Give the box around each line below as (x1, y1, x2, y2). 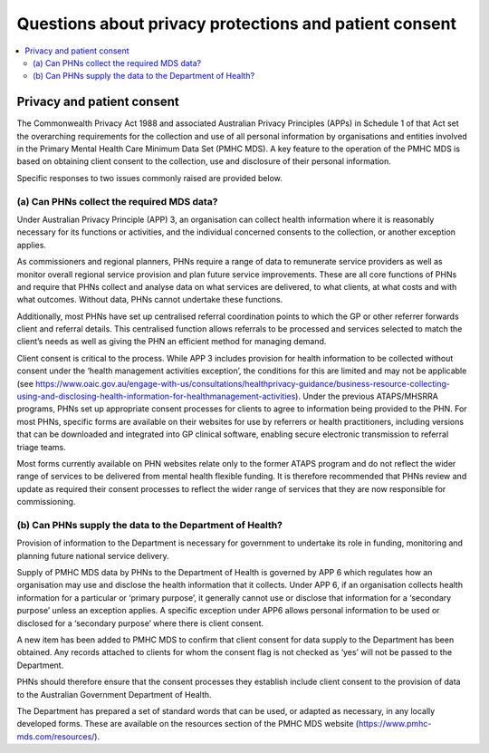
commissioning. (16, 497, 76, 507)
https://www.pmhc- (358, 719, 432, 729)
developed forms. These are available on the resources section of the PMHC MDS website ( (16, 719, 360, 729)
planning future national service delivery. (16, 550, 169, 561)
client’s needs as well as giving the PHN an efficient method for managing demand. (16, 336, 327, 347)
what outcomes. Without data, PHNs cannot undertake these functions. (16, 294, 283, 305)
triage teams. (16, 441, 67, 452)
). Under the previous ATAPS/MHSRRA (294, 391, 438, 402)
